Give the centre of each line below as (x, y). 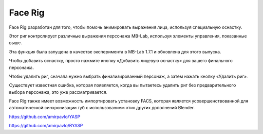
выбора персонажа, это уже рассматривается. (58, 92)
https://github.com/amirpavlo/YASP (45, 117)
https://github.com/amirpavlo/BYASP (46, 126)
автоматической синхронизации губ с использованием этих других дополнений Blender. (102, 108)
